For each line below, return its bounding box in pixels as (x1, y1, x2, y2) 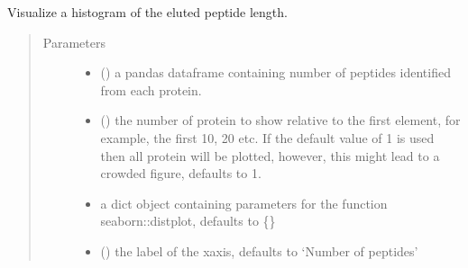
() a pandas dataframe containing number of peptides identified (100, 63, 451, 82)
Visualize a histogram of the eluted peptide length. (7, 3, 288, 21)
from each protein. (100, 80, 202, 99)
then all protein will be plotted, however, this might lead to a (100, 146, 440, 165)
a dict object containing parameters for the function (100, 193, 388, 212)
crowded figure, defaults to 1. (100, 164, 262, 183)
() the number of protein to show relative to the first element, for (100, 111, 461, 130)
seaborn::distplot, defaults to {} (100, 211, 276, 230)
